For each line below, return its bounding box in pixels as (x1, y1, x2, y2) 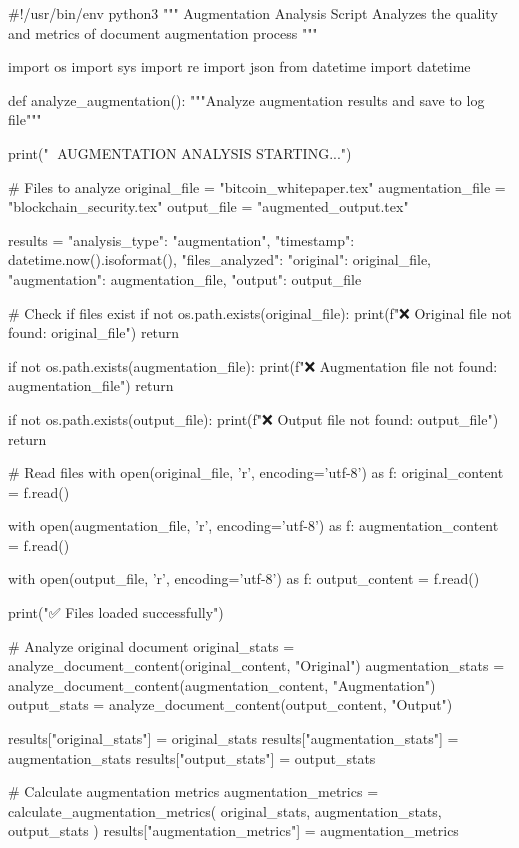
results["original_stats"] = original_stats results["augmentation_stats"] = (8, 728, 459, 749)
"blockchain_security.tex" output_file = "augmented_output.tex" (8, 196, 409, 217)
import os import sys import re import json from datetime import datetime (8, 56, 471, 77)
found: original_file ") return (8, 322, 180, 343)
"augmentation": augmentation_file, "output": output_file (8, 268, 362, 289)
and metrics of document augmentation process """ (8, 22, 318, 43)
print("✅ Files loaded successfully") (8, 602, 224, 623)
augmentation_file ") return (8, 375, 174, 396)
